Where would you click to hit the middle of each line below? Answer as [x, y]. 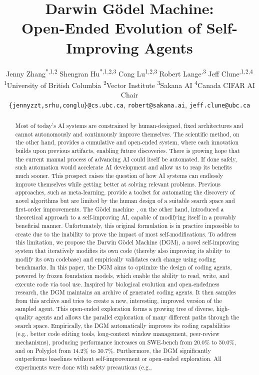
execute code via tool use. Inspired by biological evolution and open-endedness [117, 284]
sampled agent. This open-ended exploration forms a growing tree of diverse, [115, 309]
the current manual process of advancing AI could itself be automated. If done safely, [126, 159]
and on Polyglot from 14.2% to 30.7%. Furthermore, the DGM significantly [113, 350]
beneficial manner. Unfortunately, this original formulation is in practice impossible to [127, 225]
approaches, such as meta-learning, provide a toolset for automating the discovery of [125, 192]
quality [24, 317]
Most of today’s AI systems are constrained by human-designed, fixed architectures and [129, 126]
